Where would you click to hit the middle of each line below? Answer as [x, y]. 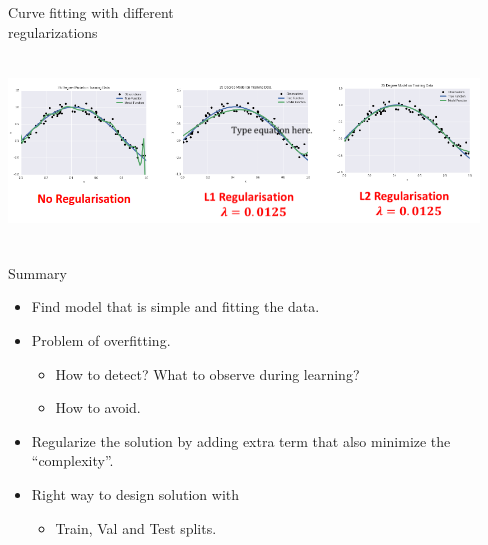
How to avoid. [98, 407]
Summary [37, 272]
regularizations [53, 31]
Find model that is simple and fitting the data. [175, 306]
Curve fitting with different [91, 12]
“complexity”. [72, 460]
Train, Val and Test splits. [136, 527]
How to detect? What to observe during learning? [207, 373]
